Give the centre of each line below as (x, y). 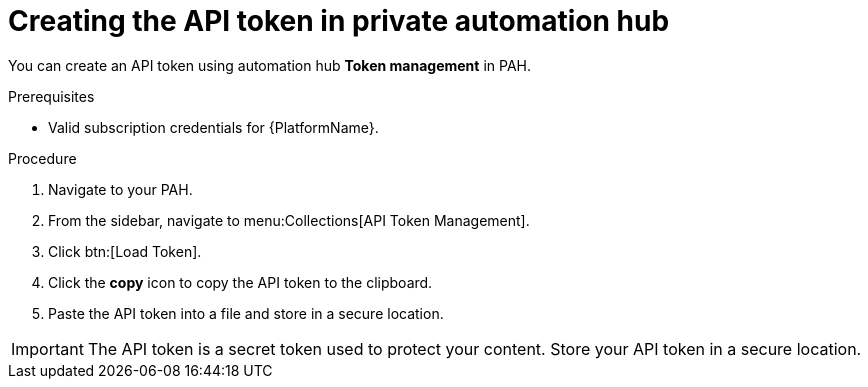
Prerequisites (51, 96)
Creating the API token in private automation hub (339, 21)
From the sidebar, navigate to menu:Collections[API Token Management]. (289, 220)
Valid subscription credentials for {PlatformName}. (213, 127)
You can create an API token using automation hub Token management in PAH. (269, 65)
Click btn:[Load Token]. (125, 251)
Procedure (42, 158)
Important (47, 348)
